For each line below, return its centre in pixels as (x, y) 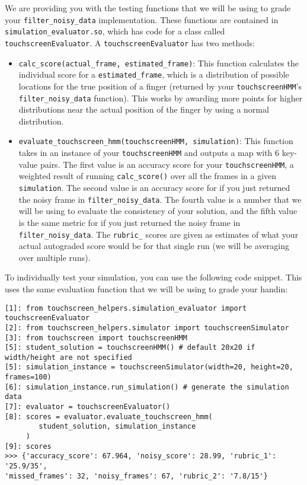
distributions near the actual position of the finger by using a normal (144, 109)
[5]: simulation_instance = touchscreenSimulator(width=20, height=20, (149, 367)
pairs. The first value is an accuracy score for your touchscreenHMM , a (167, 164)
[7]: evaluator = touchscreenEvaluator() (88, 407)
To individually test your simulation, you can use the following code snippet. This (153, 277)
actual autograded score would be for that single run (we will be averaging (154, 246)
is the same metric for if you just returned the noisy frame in (129, 222)
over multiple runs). (55, 257)
